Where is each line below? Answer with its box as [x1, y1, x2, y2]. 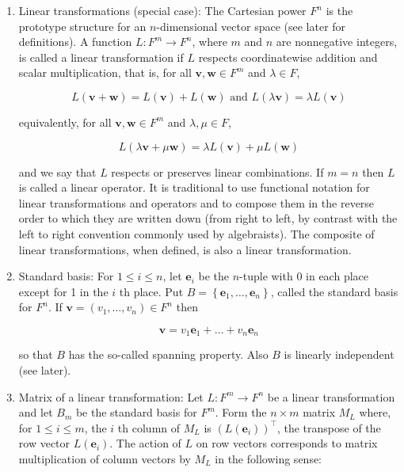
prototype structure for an [18, 17, 147, 34]
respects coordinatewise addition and [198, 48, 378, 65]
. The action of [109, 435, 181, 451]
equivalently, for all [18, 113, 112, 130]
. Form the [215, 404, 267, 421]
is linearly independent [284, 346, 394, 363]
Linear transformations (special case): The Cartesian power [18, 2, 307, 18]
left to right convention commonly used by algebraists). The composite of [18, 225, 375, 242]
